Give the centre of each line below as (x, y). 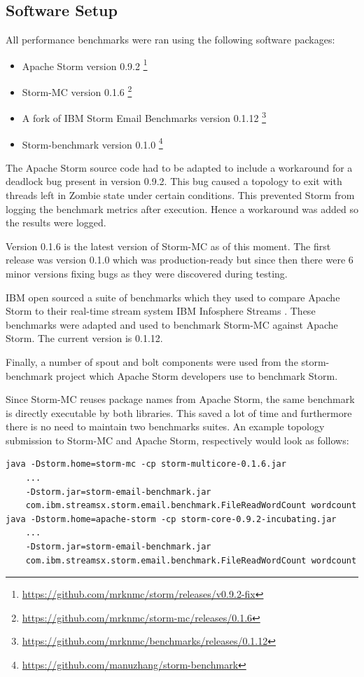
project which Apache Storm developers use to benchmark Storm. (197, 375)
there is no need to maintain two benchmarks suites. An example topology (165, 426)
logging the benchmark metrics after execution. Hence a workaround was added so (182, 208)
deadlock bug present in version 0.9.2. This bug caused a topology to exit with (174, 181)
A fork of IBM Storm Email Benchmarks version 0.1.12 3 (144, 117)
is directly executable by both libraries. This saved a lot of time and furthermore (179, 412)
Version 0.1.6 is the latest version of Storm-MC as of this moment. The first (168, 246)
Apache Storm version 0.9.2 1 (85, 64)
